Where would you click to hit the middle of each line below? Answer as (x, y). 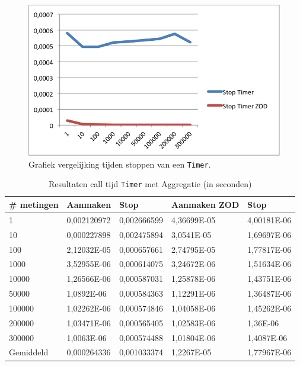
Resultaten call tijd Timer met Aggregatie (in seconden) (150, 184)
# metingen (34, 204)
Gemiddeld (29, 352)
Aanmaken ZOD (205, 204)
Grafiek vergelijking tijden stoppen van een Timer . (120, 164)
